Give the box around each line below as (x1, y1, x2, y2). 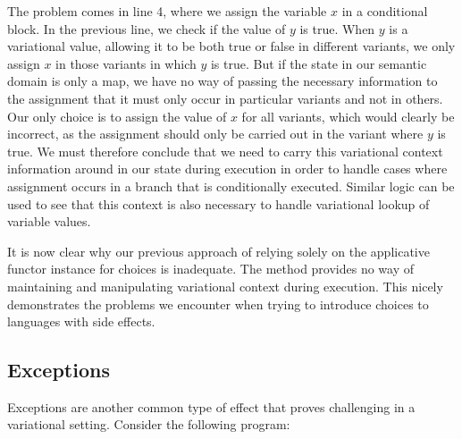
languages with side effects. (7, 312, 155, 331)
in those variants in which (55, 54, 197, 72)
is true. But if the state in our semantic (210, 54, 427, 72)
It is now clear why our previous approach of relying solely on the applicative (7, 241, 430, 260)
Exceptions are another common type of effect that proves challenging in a (7, 397, 416, 416)
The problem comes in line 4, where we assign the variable (7, 2, 327, 20)
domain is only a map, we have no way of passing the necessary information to (7, 72, 438, 90)
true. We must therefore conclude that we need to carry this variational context (7, 141, 443, 160)
